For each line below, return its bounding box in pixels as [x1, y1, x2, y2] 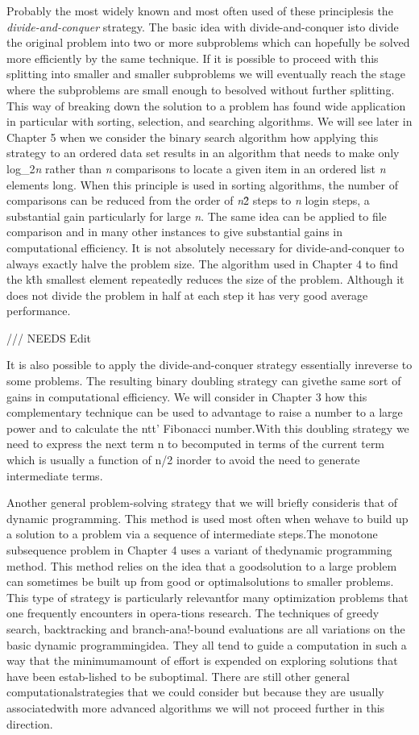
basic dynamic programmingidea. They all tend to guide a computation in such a [6, 636, 407, 653]
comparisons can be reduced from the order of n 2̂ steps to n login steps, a [6, 192, 370, 209]
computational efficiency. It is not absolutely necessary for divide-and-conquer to [6, 239, 404, 255]
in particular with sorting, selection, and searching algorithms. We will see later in [6, 113, 413, 130]
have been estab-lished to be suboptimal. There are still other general [6, 667, 350, 684]
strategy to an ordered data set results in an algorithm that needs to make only [6, 144, 400, 161]
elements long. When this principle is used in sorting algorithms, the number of [6, 176, 398, 193]
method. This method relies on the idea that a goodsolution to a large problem [6, 557, 397, 574]
